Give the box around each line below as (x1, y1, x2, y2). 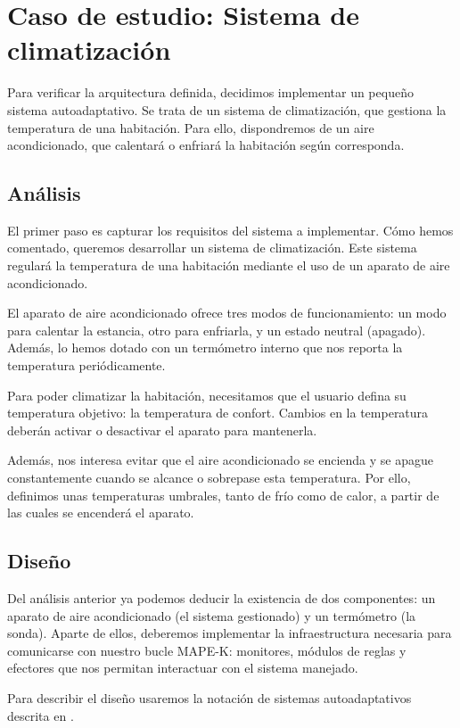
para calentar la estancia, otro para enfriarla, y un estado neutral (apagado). (7, 320, 426, 339)
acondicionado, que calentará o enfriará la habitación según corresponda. (7, 136, 405, 154)
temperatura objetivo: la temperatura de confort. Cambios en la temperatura (7, 403, 429, 422)
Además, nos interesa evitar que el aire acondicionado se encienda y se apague (7, 451, 434, 469)
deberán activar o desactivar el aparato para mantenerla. (7, 420, 317, 439)
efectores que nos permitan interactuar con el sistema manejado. (7, 658, 358, 677)
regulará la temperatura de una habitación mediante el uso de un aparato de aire (7, 256, 450, 275)
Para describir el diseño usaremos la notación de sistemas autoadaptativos (7, 688, 412, 707)
